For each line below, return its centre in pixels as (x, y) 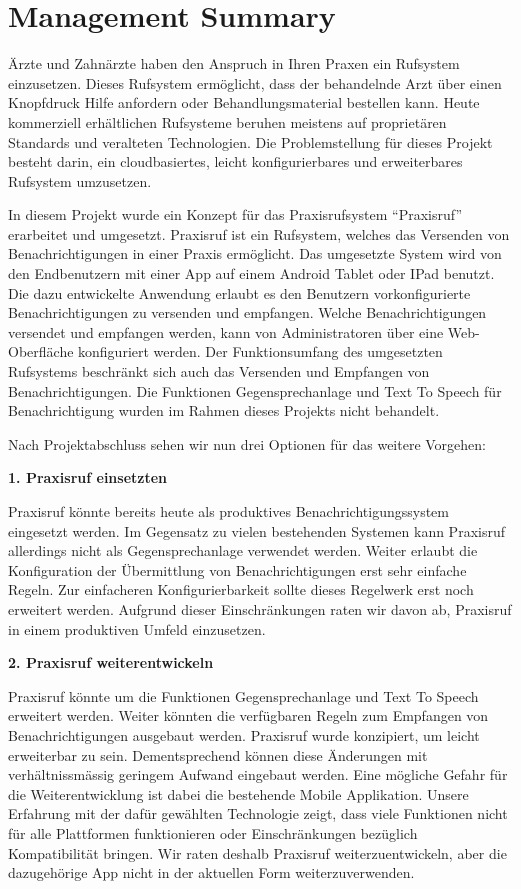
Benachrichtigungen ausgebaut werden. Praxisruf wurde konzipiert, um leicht (244, 734)
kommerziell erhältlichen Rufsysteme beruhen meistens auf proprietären (227, 121)
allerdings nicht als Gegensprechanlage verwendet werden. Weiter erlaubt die (243, 550)
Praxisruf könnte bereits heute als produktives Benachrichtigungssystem (228, 511)
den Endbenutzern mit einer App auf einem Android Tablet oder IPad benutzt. (251, 273)
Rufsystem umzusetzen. (80, 180)
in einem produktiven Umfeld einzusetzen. (137, 628)
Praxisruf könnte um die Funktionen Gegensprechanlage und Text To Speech (243, 695)
